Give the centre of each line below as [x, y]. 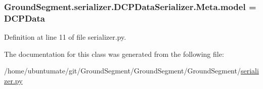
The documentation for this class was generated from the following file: [114, 54]
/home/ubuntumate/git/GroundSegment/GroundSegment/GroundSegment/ [122, 71]
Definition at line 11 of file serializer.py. [65, 37]
